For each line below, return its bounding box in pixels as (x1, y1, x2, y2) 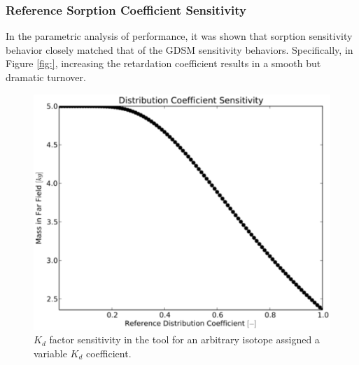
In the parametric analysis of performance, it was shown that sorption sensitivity (6, 29, 353, 43)
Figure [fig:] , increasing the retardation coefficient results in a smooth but (6, 56, 321, 71)
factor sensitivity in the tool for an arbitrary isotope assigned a (49, 332, 320, 347)
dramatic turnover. (6, 70, 86, 84)
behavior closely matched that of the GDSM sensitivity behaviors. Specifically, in (6, 42, 353, 57)
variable (34, 345, 67, 360)
